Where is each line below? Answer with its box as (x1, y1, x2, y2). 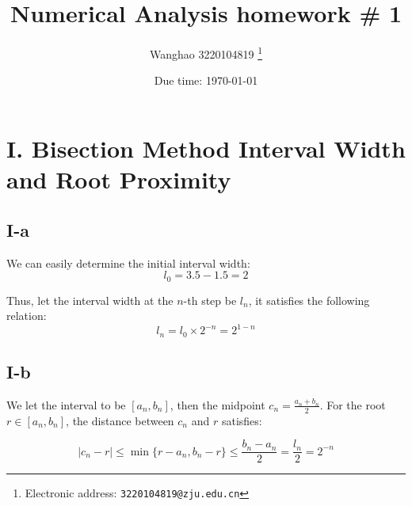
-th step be (183, 291, 237, 308)
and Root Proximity (6, 163, 231, 196)
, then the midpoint (170, 396, 265, 413)
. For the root (319, 396, 386, 413)
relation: (6, 307, 47, 324)
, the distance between (66, 412, 174, 428)
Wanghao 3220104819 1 (150, 44, 262, 62)
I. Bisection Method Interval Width (6, 131, 406, 164)
